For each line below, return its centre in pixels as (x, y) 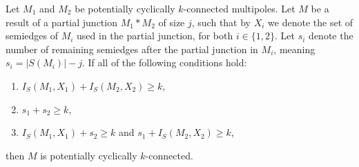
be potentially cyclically (125, 8)
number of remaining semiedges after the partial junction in (132, 49)
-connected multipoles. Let (239, 8)
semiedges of (32, 36)
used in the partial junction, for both (155, 36)
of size (172, 22)
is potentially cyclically (89, 155)
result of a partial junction (61, 22)
